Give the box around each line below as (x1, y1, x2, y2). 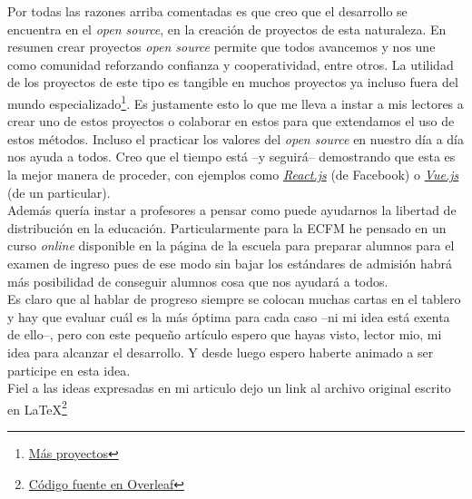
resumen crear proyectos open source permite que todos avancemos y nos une (7, 37, 436, 56)
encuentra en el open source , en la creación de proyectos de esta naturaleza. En (7, 19, 447, 38)
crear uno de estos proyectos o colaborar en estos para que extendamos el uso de (7, 112, 455, 131)
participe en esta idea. (7, 360, 131, 379)
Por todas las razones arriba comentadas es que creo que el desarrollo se (7, 2, 408, 20)
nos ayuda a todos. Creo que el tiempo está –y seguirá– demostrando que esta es (7, 147, 456, 166)
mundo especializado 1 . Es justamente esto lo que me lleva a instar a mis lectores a (7, 91, 464, 113)
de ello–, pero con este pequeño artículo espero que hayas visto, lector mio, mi (7, 325, 442, 344)
